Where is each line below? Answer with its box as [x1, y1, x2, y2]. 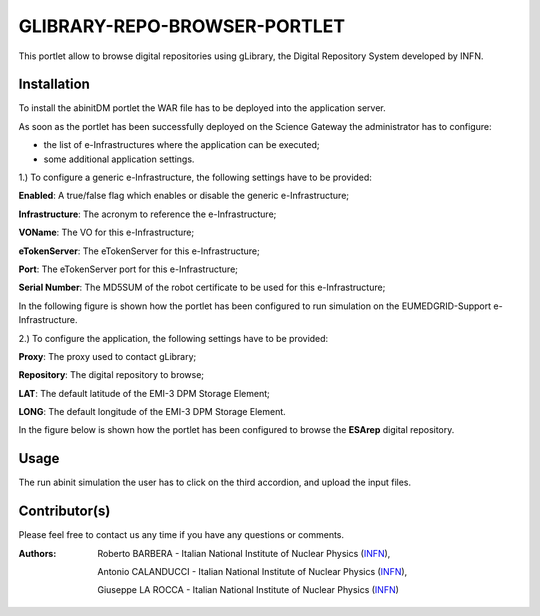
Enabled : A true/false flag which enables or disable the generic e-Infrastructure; [18, 190, 350, 202]
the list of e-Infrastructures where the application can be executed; [43, 139, 320, 151]
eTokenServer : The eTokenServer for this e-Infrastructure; [18, 245, 260, 257]
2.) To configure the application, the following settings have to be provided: [18, 332, 329, 344]
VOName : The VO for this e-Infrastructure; [18, 226, 195, 239]
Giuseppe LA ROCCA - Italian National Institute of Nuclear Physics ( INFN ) [97, 584, 400, 596]
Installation [18, 76, 90, 93]
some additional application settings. [43, 153, 195, 165]
